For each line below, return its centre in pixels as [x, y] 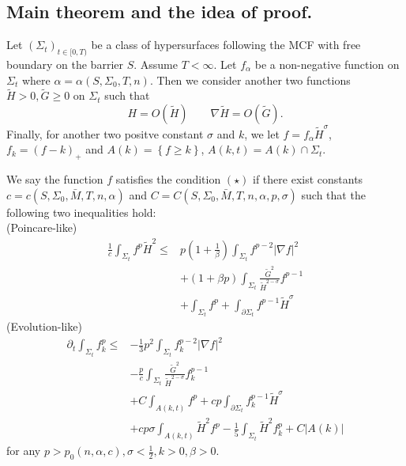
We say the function [55, 179]
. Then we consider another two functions [250, 80]
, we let [262, 133]
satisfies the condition [168, 179]
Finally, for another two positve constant [105, 133]
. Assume [156, 64]
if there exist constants [308, 179]
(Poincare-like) [42, 227]
